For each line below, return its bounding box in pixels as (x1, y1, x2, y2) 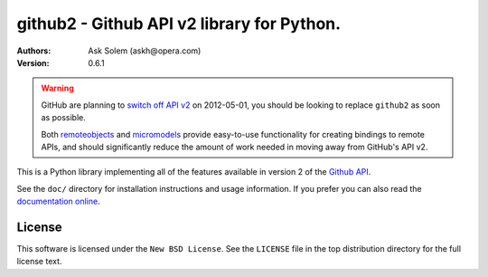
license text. (16, 256, 62, 267)
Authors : (16, 45, 52, 56)
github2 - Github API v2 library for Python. (16, 14, 342, 33)
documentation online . (16, 196, 100, 207)
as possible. (41, 112, 86, 123)
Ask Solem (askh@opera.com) (88, 45, 202, 56)
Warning (41, 82, 74, 94)
